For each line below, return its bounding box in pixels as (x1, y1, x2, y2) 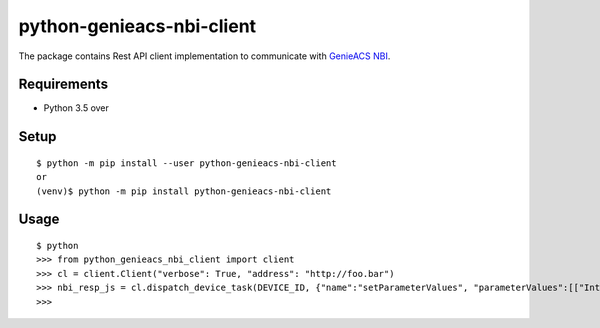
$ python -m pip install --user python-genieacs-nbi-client (36, 157, 337, 169)
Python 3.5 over (43, 102, 110, 114)
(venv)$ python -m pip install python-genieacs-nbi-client (36, 185, 332, 197)
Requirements (18, 76, 109, 93)
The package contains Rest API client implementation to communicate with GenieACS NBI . (18, 50, 391, 62)
